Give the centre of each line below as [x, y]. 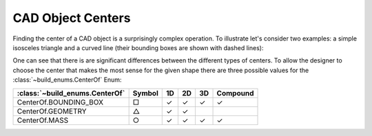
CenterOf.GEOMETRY [52, 111]
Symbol [145, 93]
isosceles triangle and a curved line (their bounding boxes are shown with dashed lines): [138, 47]
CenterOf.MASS [43, 120]
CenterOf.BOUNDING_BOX [60, 102]
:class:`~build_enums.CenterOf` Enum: [67, 80]
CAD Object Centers [72, 18]
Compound [235, 93]
